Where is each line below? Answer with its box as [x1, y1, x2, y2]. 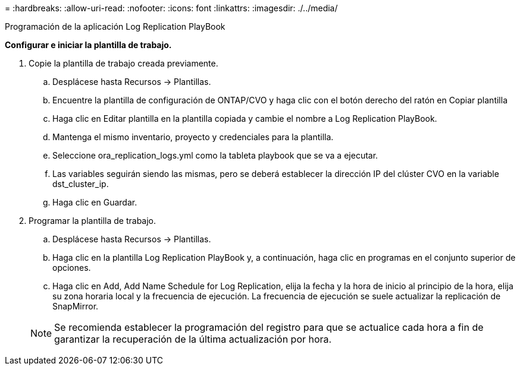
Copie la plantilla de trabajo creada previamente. [29, 58, 218, 68]
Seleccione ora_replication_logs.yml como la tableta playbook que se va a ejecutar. [52, 150, 378, 160]
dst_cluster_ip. [52, 179, 109, 189]
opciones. [52, 263, 91, 273]
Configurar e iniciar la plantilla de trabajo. [5, 40, 172, 50]
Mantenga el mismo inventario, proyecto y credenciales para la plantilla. [52, 132, 334, 142]
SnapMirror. [52, 301, 99, 311]
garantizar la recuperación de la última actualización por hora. [54, 333, 332, 345]
